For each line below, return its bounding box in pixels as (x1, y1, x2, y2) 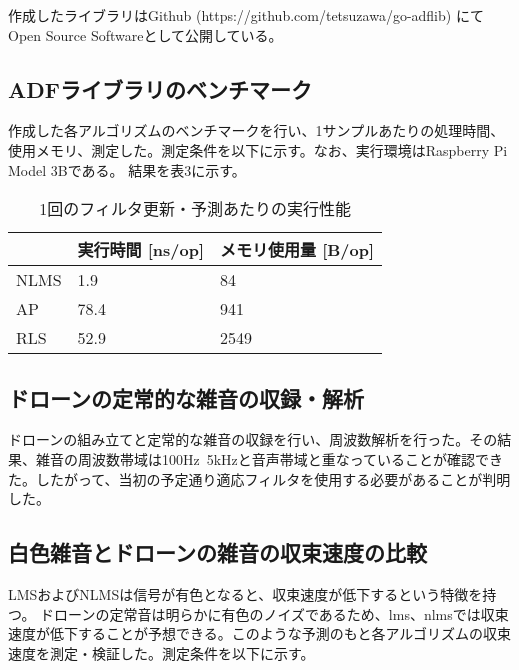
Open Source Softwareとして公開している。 (8, 24, 283, 45)
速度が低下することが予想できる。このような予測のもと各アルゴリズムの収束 (8, 623, 512, 644)
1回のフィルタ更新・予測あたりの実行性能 (39, 197, 351, 221)
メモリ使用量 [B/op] (220, 238, 375, 262)
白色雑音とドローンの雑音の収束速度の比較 (8, 537, 427, 568)
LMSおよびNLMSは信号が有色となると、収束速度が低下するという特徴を (8, 583, 483, 604)
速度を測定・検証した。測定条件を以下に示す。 (8, 642, 315, 663)
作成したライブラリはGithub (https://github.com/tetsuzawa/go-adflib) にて (8, 5, 484, 25)
